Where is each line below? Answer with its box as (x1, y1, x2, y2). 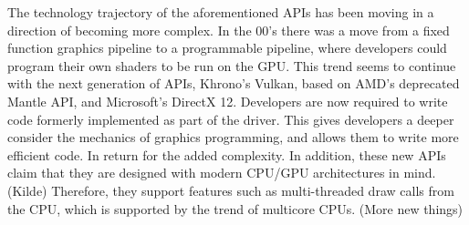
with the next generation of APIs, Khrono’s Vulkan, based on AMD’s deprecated (7, 74, 460, 93)
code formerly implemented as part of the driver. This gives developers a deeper (7, 109, 454, 128)
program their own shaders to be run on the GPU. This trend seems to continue (7, 56, 456, 75)
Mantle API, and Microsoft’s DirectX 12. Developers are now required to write (7, 91, 448, 110)
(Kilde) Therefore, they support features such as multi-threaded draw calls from (7, 180, 454, 199)
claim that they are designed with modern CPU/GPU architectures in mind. (7, 163, 436, 182)
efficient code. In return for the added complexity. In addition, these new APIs (7, 145, 446, 164)
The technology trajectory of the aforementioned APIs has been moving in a (7, 3, 434, 21)
